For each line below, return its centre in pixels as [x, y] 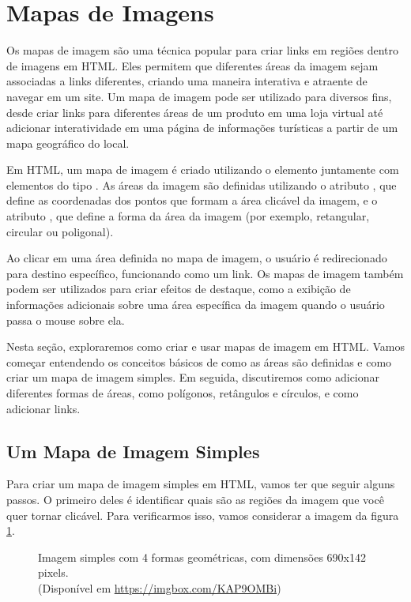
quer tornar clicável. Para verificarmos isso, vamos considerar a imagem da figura [203, 515]
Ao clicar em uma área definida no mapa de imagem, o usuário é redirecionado [197, 258]
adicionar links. [43, 408]
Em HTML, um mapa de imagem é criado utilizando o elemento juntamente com [203, 169]
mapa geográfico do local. [68, 143]
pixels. [53, 572]
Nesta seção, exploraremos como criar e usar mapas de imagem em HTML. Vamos [205, 346]
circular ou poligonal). [60, 231]
